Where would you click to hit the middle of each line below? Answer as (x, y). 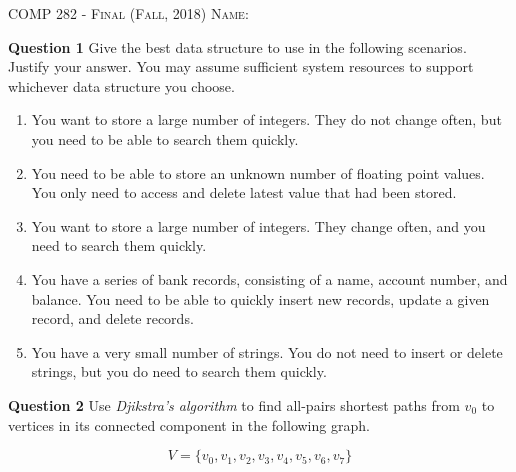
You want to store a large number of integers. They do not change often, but (266, 119)
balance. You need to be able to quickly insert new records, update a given (260, 298)
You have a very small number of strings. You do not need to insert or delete (267, 351)
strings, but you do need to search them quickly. (179, 371)
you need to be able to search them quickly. (165, 138)
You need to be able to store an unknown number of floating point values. (258, 172)
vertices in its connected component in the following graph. (189, 424)
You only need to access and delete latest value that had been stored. (244, 192)
